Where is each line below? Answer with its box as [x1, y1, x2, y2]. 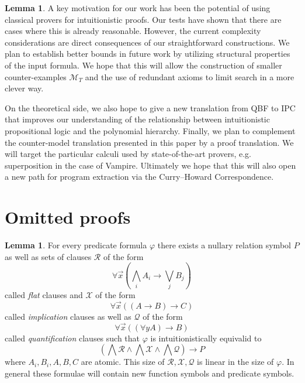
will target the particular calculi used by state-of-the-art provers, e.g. [5, 148, 252, 160]
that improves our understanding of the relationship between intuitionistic [5, 113, 270, 125]
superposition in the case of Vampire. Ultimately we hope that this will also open [5, 159, 296, 171]
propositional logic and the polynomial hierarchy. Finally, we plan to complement [5, 124, 296, 136]
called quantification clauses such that [5, 331, 140, 344]
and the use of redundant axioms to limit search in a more [85, 70, 294, 83]
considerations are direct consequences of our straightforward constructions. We [5, 36, 290, 48]
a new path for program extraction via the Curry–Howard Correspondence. [5, 170, 274, 183]
